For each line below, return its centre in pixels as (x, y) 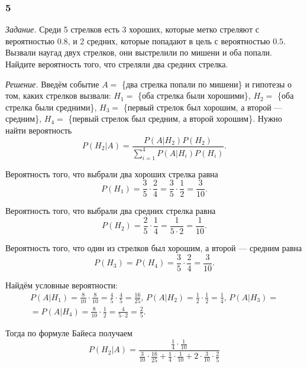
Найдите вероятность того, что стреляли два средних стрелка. (117, 64)
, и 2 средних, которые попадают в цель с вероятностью (169, 40)
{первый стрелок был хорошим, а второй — (203, 107)
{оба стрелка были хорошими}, (194, 95)
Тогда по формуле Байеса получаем (69, 333)
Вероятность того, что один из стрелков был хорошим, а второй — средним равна (154, 248)
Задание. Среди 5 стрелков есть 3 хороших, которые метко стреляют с (132, 29)
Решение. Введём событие (52, 84)
